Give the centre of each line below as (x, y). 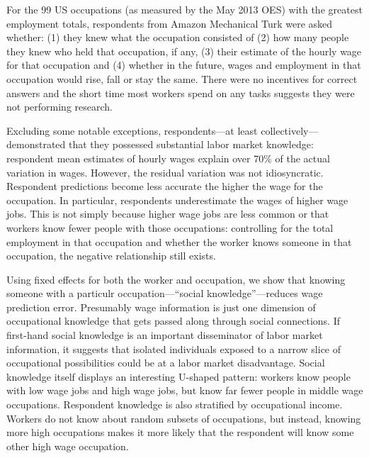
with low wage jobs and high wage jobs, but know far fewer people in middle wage (185, 390)
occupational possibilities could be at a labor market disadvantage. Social (166, 363)
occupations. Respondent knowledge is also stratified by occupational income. (175, 404)
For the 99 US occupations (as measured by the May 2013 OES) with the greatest (184, 9)
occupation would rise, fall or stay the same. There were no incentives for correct (182, 78)
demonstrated (36, 144)
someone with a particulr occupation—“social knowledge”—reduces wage (165, 293)
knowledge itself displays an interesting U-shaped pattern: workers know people (178, 376)
